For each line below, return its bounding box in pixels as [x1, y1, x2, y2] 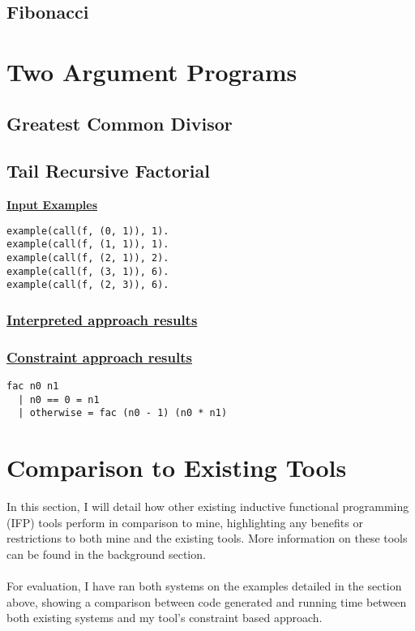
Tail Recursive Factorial [6, 158, 210, 183]
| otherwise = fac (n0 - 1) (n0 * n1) [18, 407, 228, 419]
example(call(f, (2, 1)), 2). [6, 252, 169, 264]
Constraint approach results [6, 346, 192, 367]
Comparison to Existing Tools [6, 451, 347, 484]
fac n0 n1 [6, 380, 59, 393]
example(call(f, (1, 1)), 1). [6, 238, 169, 251]
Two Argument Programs [6, 54, 297, 88]
